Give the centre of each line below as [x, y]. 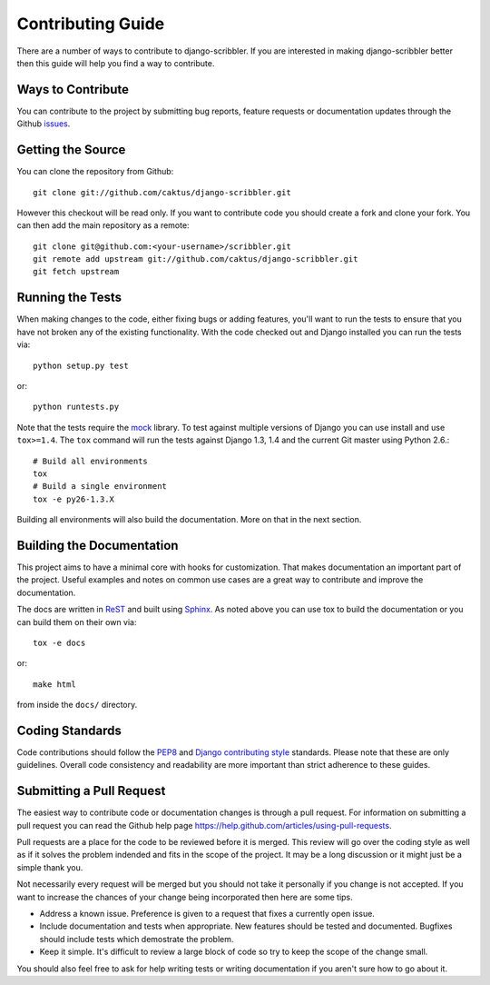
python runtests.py [76, 407]
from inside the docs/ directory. [77, 705]
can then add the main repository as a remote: [103, 225]
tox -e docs [59, 642]
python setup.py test [81, 365]
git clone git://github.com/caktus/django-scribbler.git [162, 192]
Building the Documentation [98, 545]
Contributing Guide [91, 24]
